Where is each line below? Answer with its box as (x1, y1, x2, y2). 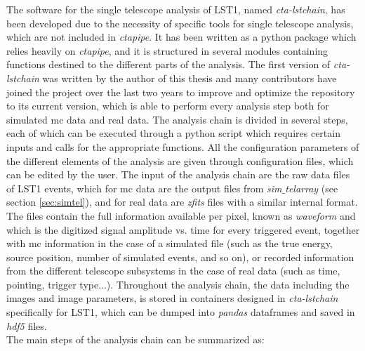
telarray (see (285, 180, 338, 195)
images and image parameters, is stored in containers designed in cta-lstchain (6, 291, 338, 305)
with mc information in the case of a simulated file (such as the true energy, (6, 236, 333, 251)
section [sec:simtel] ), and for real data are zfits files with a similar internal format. (6, 194, 358, 209)
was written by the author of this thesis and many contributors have (42, 70, 337, 85)
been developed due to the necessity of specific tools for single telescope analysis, (6, 15, 354, 30)
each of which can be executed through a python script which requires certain (6, 126, 340, 140)
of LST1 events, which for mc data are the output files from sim (6, 180, 282, 195)
